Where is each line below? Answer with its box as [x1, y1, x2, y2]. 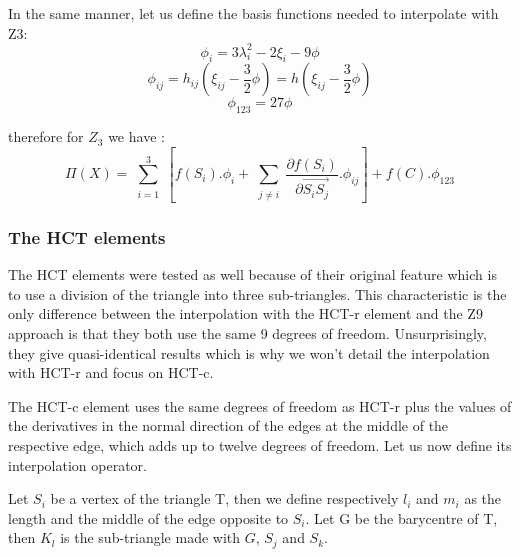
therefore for [8, 126, 84, 147]
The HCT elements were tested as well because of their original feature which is [8, 264, 497, 285]
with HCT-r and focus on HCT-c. [8, 362, 214, 383]
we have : [108, 126, 165, 147]
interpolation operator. [8, 454, 147, 475]
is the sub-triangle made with [60, 527, 241, 548]
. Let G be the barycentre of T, [305, 507, 498, 528]
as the [464, 488, 502, 509]
